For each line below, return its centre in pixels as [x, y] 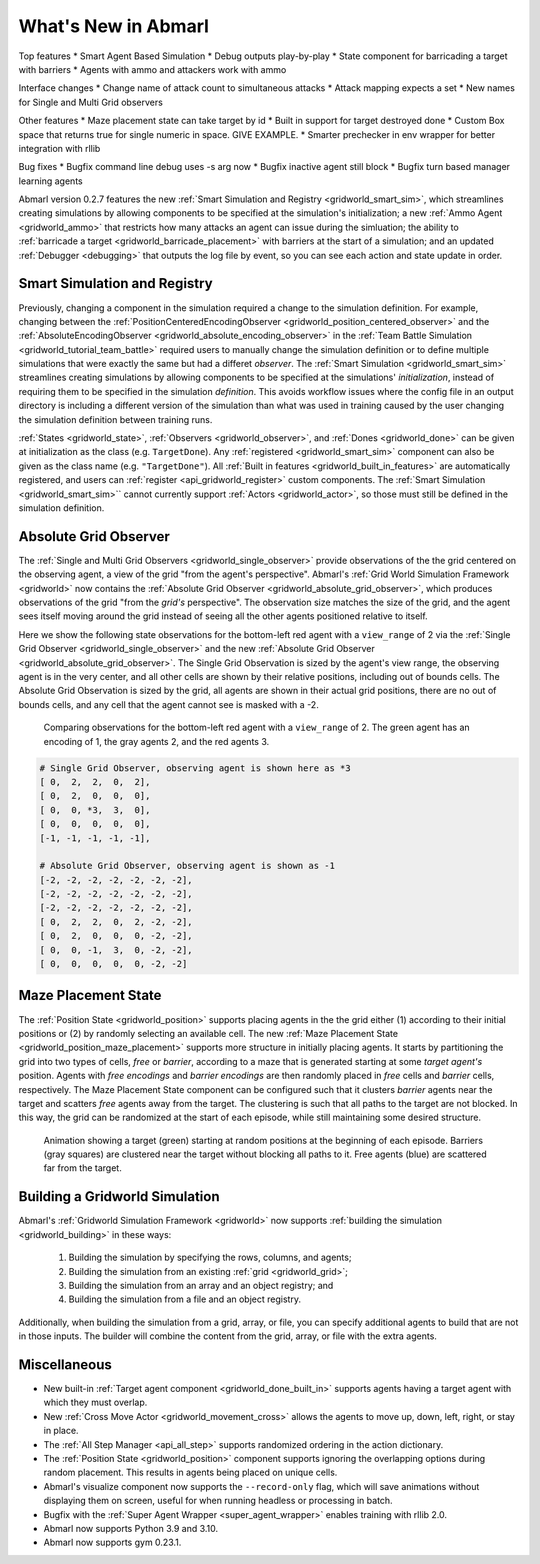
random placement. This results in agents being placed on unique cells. [190, 1472]
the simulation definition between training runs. [115, 419]
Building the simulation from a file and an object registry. [185, 1299]
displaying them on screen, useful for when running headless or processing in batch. [218, 1501]
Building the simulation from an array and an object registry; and [201, 1285]
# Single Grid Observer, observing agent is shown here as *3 [195, 768]
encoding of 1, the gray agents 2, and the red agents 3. [156, 741]
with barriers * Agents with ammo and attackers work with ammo [152, 69]
